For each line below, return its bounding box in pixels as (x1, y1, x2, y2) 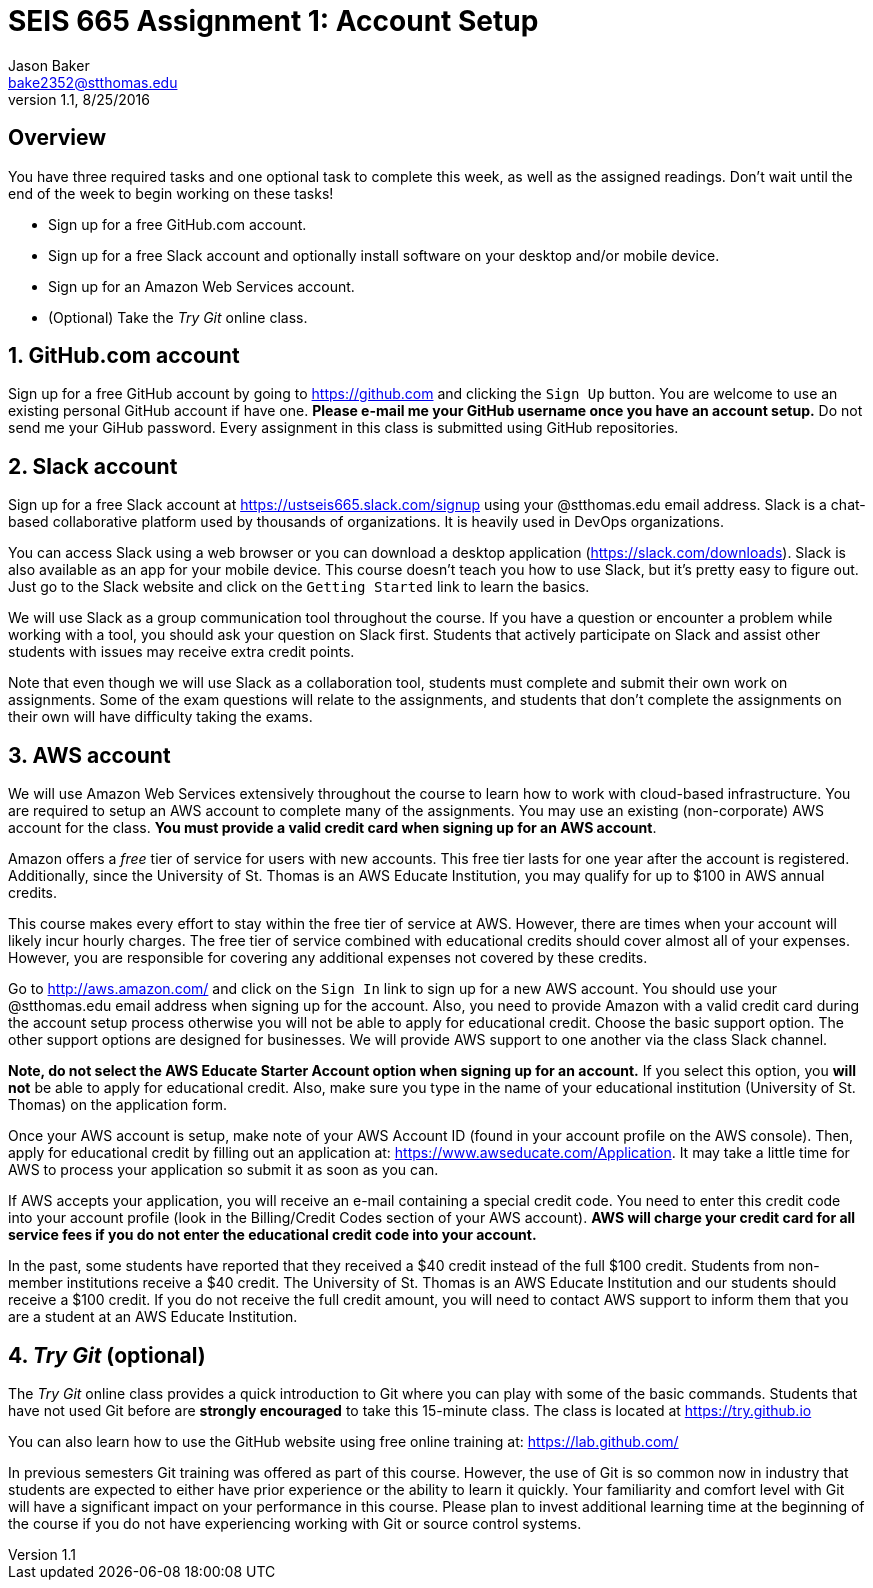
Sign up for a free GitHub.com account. (48, 215, 307, 233)
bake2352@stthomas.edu (8, 73, 178, 91)
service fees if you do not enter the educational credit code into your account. (8, 1226, 537, 1244)
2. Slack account (8, 453, 178, 479)
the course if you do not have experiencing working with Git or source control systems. (8, 1514, 582, 1532)
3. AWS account (8, 742, 171, 768)
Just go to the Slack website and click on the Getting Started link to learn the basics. (8, 578, 590, 596)
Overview (8, 125, 107, 151)
